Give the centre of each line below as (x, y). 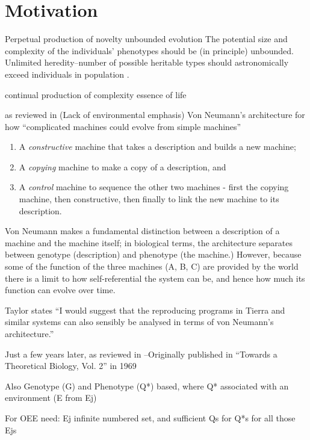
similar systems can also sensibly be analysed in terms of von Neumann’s (139, 322)
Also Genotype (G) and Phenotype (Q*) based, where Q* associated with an (147, 386)
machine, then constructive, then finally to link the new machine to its (149, 199)
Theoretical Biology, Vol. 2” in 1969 (71, 366)
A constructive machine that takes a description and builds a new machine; (157, 147)
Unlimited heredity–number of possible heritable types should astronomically (147, 62)
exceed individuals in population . (67, 74)
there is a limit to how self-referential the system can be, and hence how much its (155, 278)
